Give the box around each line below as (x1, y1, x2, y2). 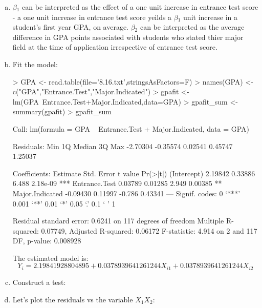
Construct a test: (12, 276, 66, 287)
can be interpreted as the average (140, 22, 245, 32)
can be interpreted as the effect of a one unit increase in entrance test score (22, 2, 258, 12)
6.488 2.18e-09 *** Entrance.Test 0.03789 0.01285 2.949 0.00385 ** (12, 178, 222, 189)
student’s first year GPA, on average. (12, 22, 128, 32)
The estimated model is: (12, 252, 89, 263)
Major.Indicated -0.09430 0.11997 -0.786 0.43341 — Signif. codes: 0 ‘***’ (12, 188, 241, 198)
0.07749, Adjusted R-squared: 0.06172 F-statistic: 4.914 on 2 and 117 (41, 225, 257, 236)
